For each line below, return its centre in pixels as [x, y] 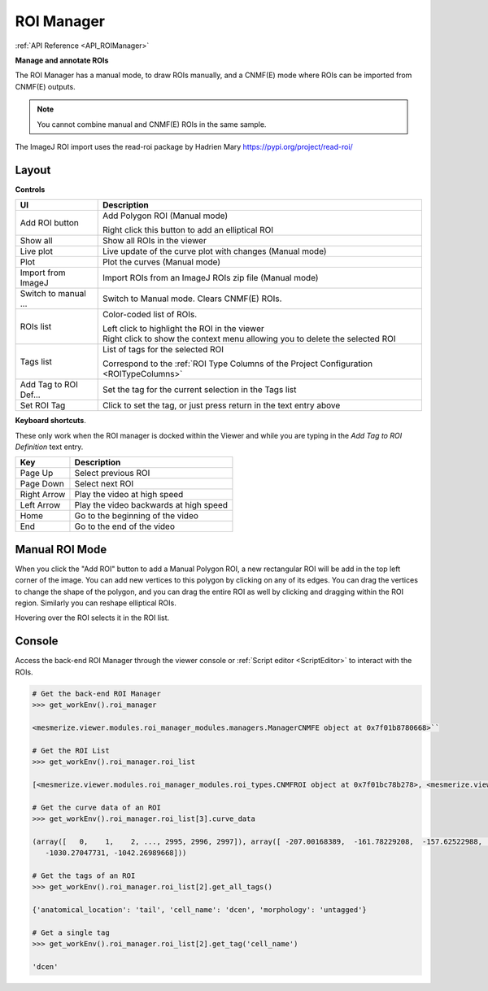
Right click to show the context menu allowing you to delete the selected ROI [249, 339]
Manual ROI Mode [61, 549]
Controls [30, 189]
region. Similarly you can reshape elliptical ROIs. [96, 603]
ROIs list [36, 327]
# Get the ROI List [71, 750]
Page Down [42, 484]
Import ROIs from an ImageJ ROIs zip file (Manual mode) [210, 278]
